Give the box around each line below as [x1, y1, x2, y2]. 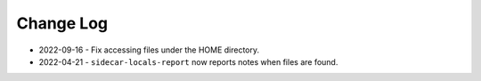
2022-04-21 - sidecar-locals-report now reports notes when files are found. [38, 56, 338, 67]
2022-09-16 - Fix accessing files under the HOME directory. [38, 45, 260, 55]
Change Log [16, 13, 109, 33]
